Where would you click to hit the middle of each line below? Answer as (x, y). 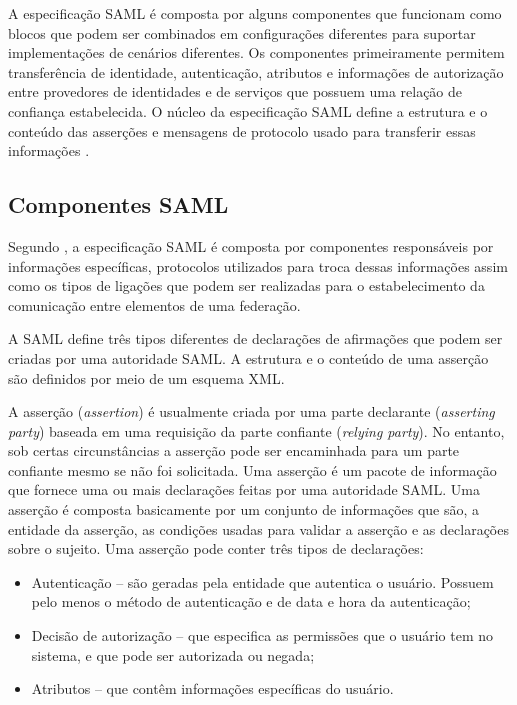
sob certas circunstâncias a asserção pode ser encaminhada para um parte (234, 450)
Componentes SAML (118, 204)
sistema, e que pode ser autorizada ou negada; (173, 654)
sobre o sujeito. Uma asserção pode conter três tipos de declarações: (216, 548)
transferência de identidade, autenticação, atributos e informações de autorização (256, 71)
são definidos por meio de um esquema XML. (146, 377)
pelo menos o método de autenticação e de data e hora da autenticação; (251, 601)
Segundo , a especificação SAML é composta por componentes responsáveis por (251, 245)
